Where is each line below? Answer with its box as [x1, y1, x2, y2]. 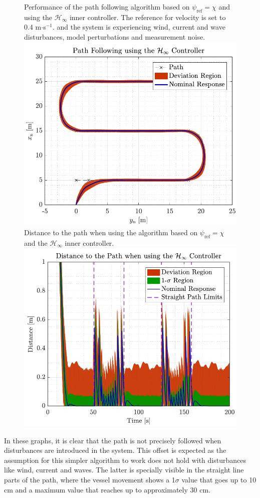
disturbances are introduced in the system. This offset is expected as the [4, 445, 226, 455]
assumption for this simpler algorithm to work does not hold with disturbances [4, 454, 246, 465]
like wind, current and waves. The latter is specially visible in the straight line [4, 464, 244, 475]
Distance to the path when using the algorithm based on [24, 227, 198, 237]
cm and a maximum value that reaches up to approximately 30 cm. [4, 484, 210, 494]
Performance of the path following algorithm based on [24, 2, 190, 12]
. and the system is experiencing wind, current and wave [52, 22, 225, 32]
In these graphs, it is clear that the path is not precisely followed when [4, 435, 221, 445]
